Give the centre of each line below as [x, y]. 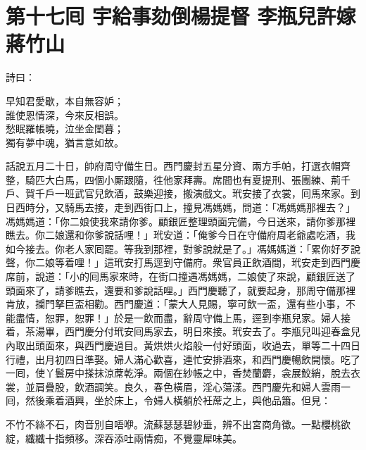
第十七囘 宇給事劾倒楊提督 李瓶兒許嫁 [181, 16]
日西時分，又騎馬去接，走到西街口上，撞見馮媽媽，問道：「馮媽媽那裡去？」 [181, 207]
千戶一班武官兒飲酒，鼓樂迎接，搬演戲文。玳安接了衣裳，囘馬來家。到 [197, 193]
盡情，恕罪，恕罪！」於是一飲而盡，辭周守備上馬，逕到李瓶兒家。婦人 [178, 317]
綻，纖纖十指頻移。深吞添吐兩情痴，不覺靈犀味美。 [124, 438]
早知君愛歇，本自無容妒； [65, 100]
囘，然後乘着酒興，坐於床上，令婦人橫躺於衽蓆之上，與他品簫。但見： [168, 400]
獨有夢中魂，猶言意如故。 [65, 142]
